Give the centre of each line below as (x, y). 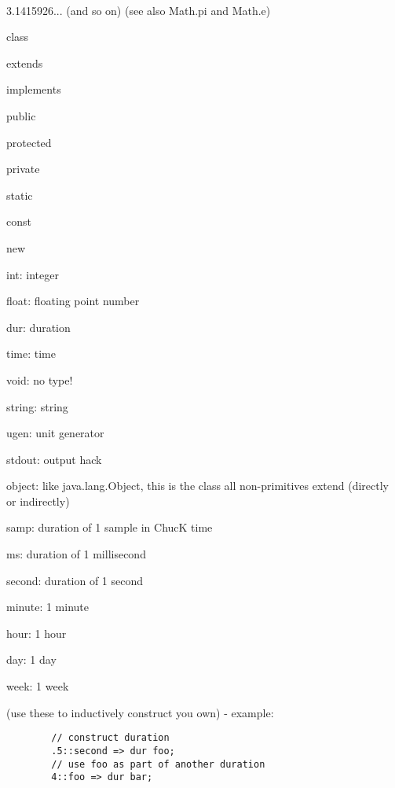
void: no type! (40, 379)
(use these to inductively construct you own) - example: (140, 712)
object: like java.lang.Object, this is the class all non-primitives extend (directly (197, 486)
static (20, 195)
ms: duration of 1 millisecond (76, 554)
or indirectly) (38, 501)
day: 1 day (31, 659)
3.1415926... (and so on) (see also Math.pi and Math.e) (139, 10)
